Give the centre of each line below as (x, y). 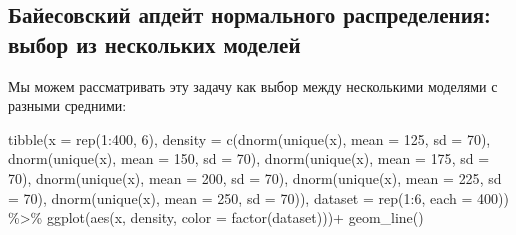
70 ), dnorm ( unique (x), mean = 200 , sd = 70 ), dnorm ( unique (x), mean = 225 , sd (255, 177)
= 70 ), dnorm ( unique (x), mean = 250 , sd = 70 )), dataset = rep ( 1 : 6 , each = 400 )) (258, 197)
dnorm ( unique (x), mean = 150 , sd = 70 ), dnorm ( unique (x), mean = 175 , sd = (249, 158)
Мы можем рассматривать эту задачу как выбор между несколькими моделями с (253, 85)
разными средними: (67, 105)
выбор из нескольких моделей (154, 43)
